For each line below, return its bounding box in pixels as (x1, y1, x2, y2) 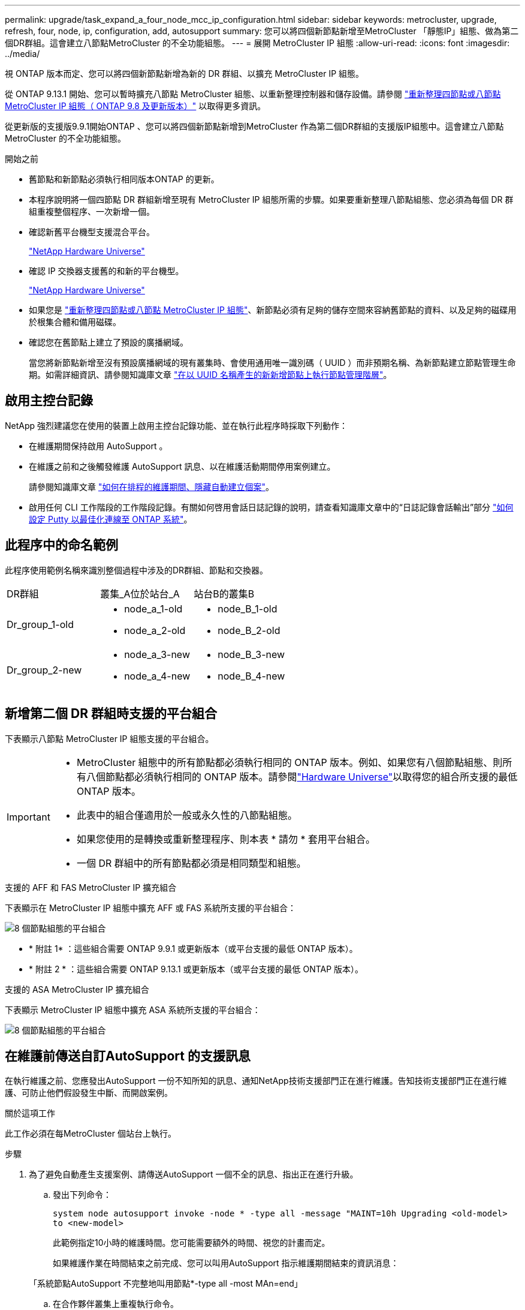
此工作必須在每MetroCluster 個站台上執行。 (5, 1128, 176, 1139)
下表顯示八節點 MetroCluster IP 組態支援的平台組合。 (5, 733, 214, 744)
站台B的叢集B (194, 587, 255, 600)
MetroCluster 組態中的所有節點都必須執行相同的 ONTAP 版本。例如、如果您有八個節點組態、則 (76, 756, 503, 768)
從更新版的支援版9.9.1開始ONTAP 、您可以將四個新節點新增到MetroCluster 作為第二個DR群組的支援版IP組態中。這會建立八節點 (5, 121, 504, 131)
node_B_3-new (218, 648, 285, 660)
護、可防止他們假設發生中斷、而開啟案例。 (5, 1087, 173, 1098)
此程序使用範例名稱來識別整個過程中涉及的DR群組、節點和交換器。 (5, 564, 268, 575)
